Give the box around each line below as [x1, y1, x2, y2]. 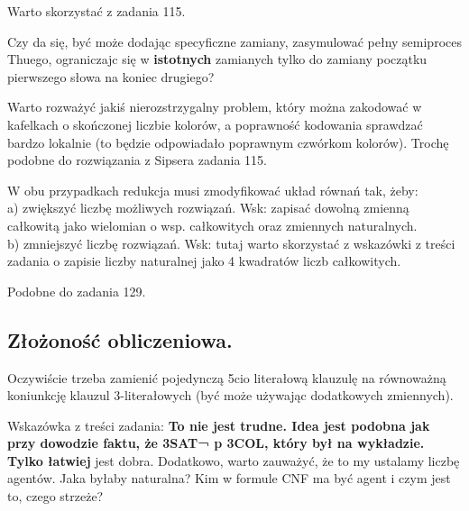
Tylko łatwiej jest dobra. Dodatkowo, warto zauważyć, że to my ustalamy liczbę [7, 451, 460, 470]
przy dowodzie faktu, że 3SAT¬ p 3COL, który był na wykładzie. [7, 433, 425, 452]
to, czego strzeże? [7, 487, 104, 506]
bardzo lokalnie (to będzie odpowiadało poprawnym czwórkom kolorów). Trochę [7, 132, 449, 151]
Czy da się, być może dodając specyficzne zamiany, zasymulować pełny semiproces [7, 32, 462, 50]
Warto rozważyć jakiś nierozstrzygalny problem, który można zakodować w [7, 97, 422, 116]
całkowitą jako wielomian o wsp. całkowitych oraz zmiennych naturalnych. [7, 215, 418, 234]
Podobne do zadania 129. [7, 281, 146, 300]
